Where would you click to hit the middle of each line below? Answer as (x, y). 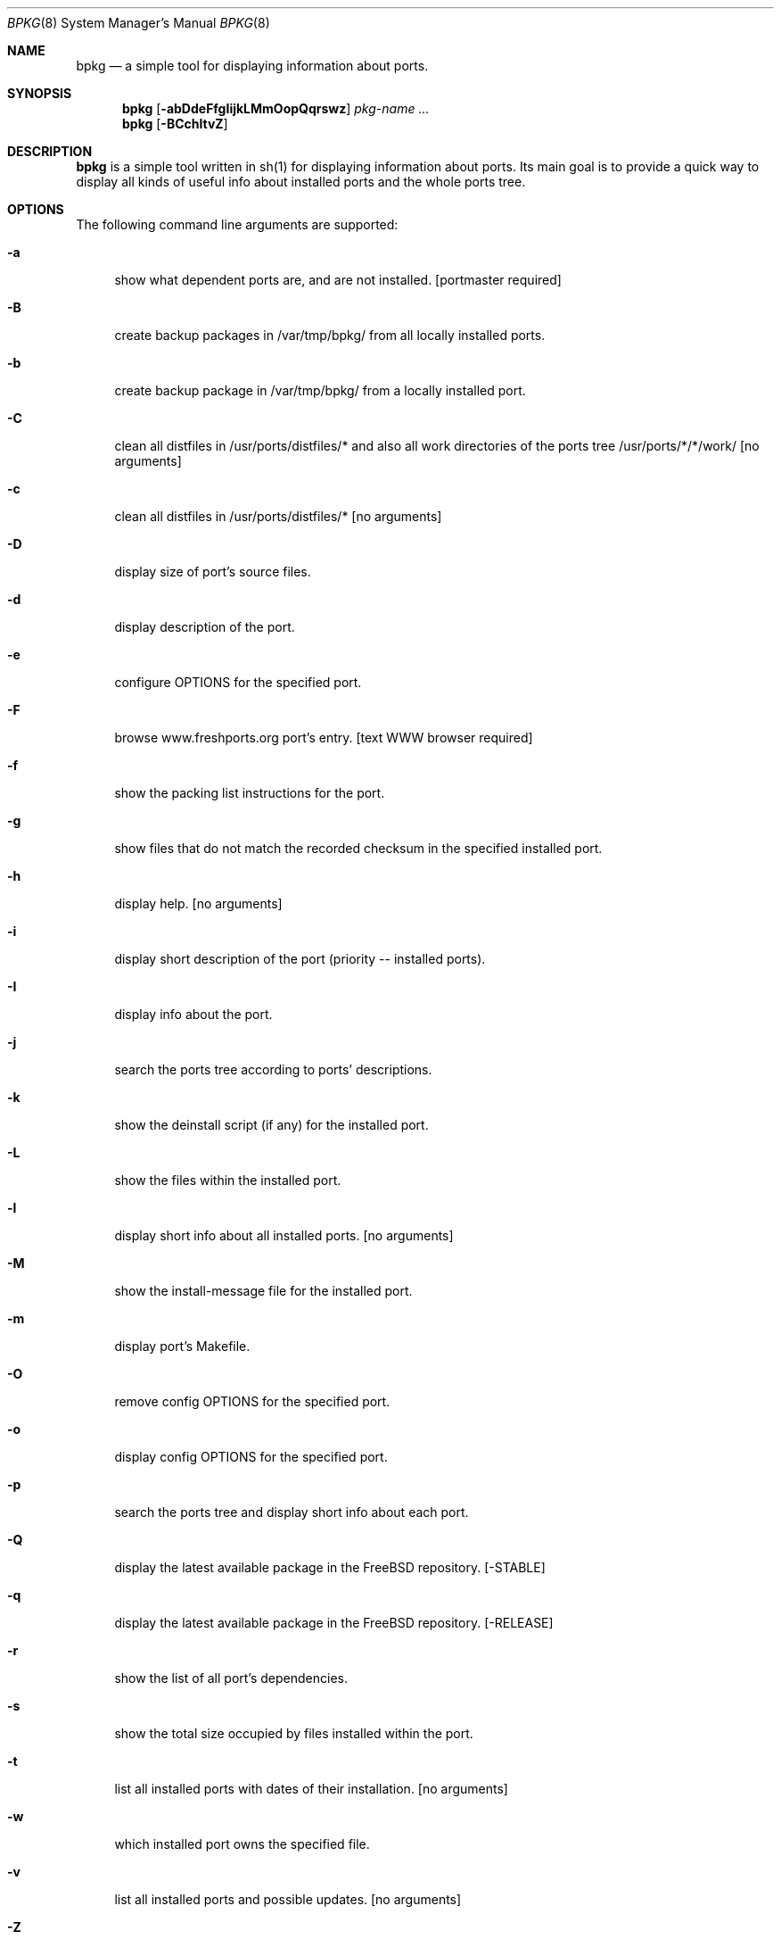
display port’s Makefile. (182, 1346)
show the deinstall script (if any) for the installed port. (271, 1125)
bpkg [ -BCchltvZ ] (175, 124)
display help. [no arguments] (198, 903)
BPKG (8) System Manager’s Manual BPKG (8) (139, 23)
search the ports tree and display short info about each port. (292, 1512)
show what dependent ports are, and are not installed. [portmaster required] (338, 280)
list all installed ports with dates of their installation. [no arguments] (311, 1789)
